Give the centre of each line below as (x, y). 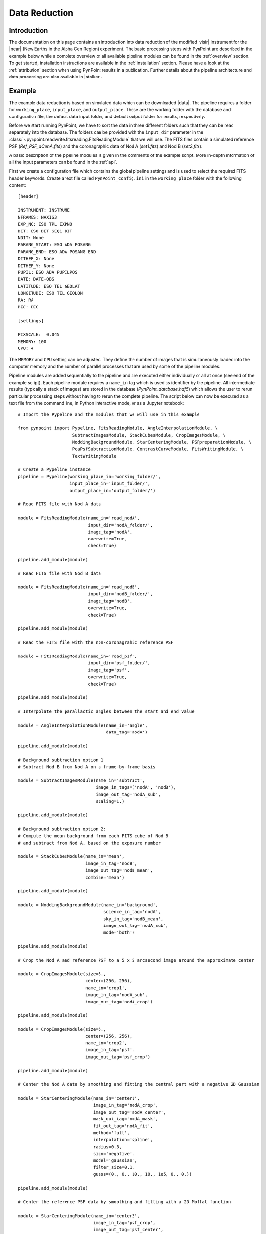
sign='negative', (114, 1154)
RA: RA (26, 300)
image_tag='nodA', (110, 532)
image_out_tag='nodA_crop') (119, 1002)
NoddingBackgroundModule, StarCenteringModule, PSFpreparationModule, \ (162, 442)
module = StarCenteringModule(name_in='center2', (79, 1216)
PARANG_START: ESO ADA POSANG (54, 245)
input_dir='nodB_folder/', (120, 594)
